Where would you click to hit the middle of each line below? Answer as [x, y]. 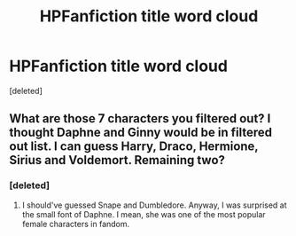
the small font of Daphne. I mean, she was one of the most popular [144, 214]
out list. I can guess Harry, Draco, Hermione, [134, 147]
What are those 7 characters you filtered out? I [140, 118]
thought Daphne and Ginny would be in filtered [141, 133]
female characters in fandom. [76, 224]
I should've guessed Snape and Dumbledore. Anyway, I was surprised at [154, 205]
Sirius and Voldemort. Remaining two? [117, 160]
